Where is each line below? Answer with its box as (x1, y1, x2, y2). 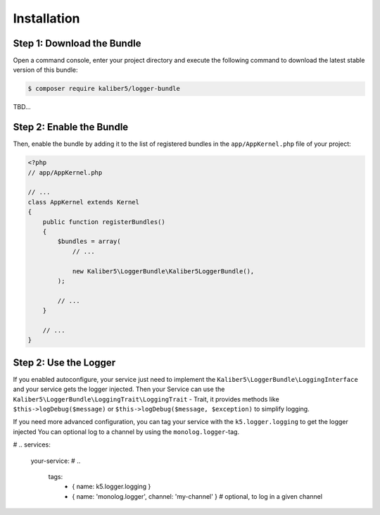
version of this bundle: (13, 66, 78, 74)
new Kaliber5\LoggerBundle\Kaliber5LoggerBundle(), (72, 267, 255, 275)
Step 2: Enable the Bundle (13, 121, 129, 133)
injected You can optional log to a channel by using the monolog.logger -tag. (13, 427, 239, 436)
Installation (13, 11, 80, 26)
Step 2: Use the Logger (13, 356, 116, 368)
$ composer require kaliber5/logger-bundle (27, 85, 181, 93)
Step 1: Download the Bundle (13, 37, 141, 49)
